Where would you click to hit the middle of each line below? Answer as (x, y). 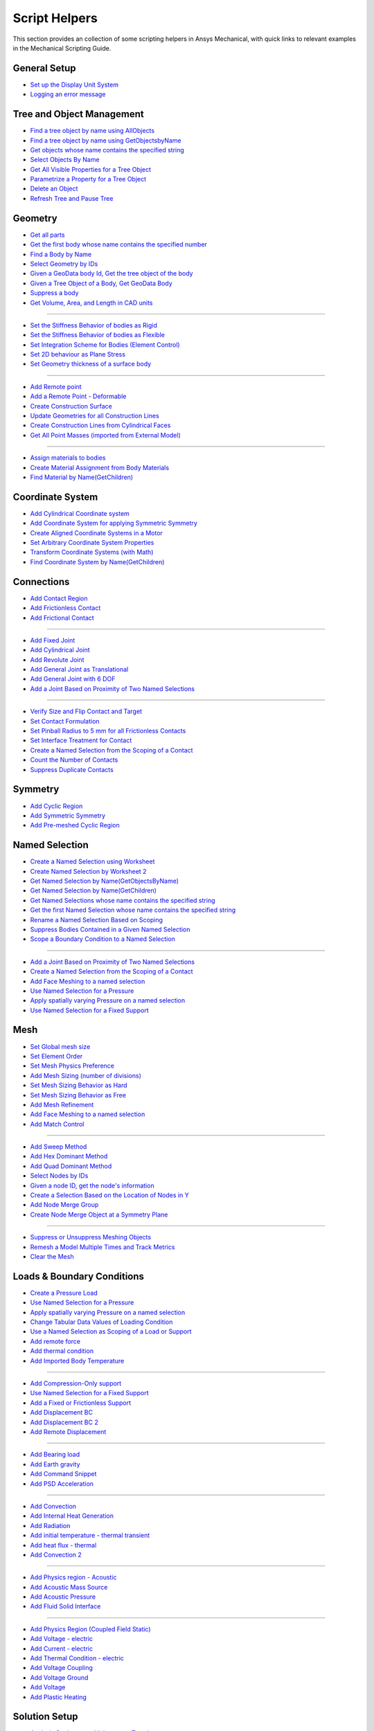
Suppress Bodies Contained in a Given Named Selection (110, 929)
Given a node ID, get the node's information (92, 1185)
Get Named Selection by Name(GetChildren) (93, 890)
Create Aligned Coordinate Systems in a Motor (96, 532)
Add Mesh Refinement (62, 1104)
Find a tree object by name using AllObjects (92, 131)
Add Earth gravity (55, 1464)
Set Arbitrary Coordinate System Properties (92, 543)
